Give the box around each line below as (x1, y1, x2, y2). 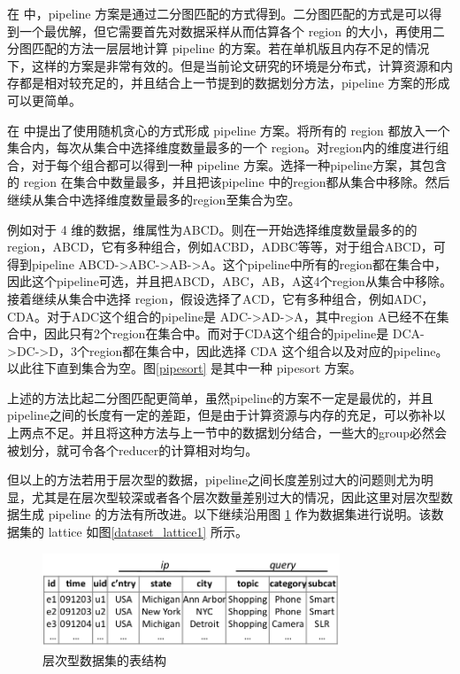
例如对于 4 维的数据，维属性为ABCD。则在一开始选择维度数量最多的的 (7, 220, 418, 238)
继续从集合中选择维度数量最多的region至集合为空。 (7, 190, 301, 208)
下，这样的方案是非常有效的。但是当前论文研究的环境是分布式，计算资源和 (7, 56, 441, 74)
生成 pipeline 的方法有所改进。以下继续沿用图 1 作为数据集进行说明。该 (19, 505, 432, 523)
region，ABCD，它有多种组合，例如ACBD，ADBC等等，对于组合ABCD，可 (7, 237, 446, 256)
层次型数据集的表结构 (42, 650, 166, 669)
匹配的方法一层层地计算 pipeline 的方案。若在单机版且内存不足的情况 (31, 39, 430, 58)
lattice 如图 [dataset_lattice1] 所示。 (48, 523, 248, 541)
